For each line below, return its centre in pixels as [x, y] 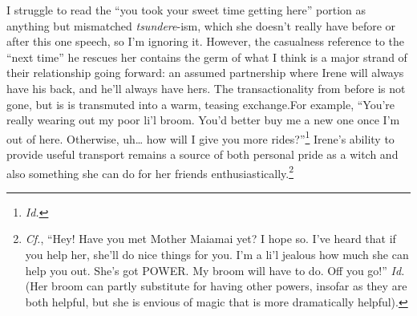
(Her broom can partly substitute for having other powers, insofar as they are [216, 286]
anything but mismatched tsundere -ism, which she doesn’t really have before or [201, 25]
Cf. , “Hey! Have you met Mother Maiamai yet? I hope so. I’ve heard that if [211, 239]
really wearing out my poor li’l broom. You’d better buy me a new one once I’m [203, 120]
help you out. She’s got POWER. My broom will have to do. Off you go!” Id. [215, 270]
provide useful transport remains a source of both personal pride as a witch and [202, 154]
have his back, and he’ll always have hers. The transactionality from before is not [206, 88]
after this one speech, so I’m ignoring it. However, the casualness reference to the [206, 41]
